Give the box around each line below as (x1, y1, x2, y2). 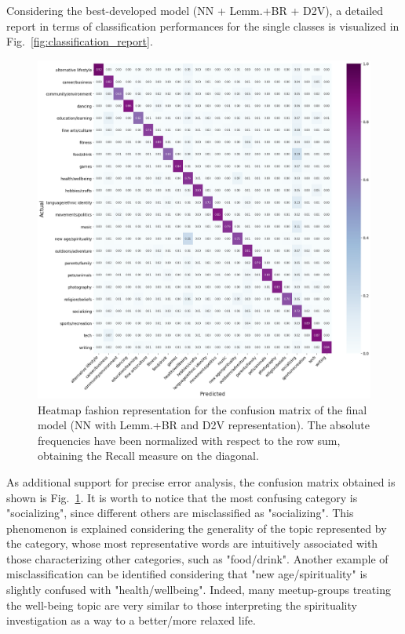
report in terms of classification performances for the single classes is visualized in (6, 17, 400, 34)
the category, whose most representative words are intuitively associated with (6, 535, 378, 552)
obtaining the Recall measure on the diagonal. (38, 447, 259, 464)
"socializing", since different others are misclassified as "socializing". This (6, 505, 354, 521)
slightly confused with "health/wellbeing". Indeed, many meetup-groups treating (6, 581, 391, 598)
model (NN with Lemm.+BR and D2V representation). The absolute (38, 417, 370, 433)
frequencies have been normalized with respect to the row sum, (38, 432, 341, 448)
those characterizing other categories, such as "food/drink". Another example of (6, 550, 389, 567)
